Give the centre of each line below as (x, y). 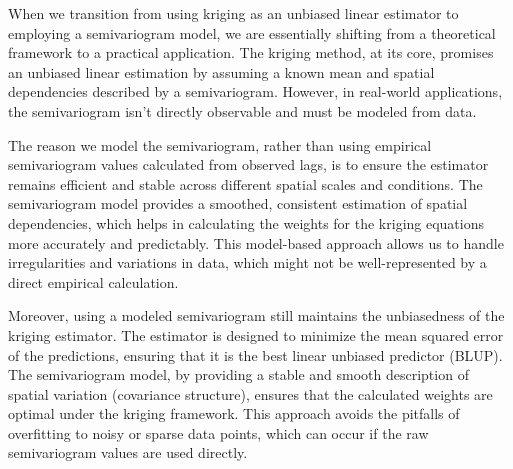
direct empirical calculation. (93, 281)
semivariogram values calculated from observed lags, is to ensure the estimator (248, 164)
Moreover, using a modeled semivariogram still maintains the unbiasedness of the (256, 315)
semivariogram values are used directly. (128, 452)
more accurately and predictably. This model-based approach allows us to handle (256, 242)
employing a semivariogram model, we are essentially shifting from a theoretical (252, 32)
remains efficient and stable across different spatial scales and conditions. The (245, 183)
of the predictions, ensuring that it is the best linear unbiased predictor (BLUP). (255, 354)
